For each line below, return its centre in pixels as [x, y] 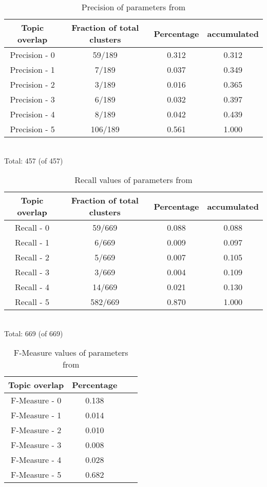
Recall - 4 [32, 287]
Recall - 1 [32, 242]
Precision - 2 [32, 84]
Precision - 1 [32, 69]
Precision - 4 [32, 114]
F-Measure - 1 [36, 415]
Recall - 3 [32, 272]
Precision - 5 [32, 129]
